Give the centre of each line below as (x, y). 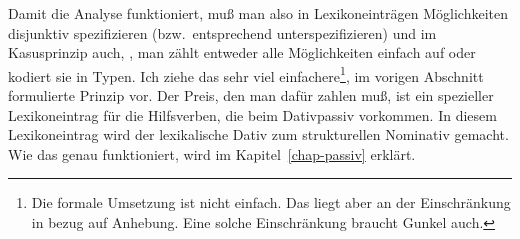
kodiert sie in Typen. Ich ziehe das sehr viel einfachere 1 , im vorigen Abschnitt (246, 74)
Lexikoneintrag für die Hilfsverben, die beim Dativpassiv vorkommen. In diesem (252, 114)
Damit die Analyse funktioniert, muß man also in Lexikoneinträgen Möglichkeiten (258, 13)
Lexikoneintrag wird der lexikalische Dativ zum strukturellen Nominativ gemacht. (258, 134)
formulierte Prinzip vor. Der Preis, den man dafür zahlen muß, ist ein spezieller (251, 95)
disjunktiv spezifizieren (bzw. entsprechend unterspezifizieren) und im (222, 32)
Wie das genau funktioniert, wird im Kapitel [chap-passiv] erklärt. (212, 153)
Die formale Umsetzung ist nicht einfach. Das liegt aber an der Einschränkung (271, 202)
